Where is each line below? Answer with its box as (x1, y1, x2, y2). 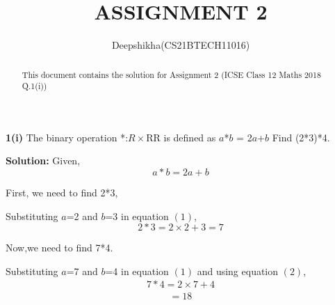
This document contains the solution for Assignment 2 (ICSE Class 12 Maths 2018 (22, 68, 321, 80)
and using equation (197, 263, 279, 278)
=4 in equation (105, 263, 169, 278)
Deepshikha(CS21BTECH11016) (111, 38, 250, 52)
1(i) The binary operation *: (6, 130, 129, 144)
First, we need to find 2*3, (6, 185, 118, 200)
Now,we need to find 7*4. (6, 240, 113, 255)
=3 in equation (105, 208, 169, 223)
